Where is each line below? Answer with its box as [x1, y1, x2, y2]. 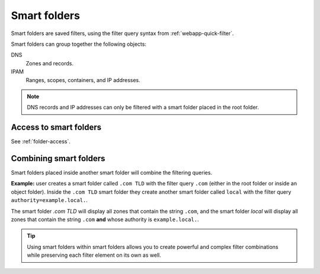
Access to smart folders [11, 122, 102, 133]
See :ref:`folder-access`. [11, 138, 71, 145]
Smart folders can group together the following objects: [11, 40, 146, 48]
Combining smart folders [11, 153, 105, 163]
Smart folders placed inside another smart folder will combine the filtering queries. [11, 169, 213, 177]
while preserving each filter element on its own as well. [27, 251, 161, 259]
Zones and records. [25, 59, 74, 67]
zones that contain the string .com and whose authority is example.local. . [11, 216, 199, 223]
